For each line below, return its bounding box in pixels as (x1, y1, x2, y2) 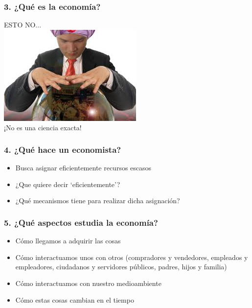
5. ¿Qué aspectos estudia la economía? (4, 216, 158, 228)
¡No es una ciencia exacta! (4, 122, 82, 133)
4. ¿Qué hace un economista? (4, 143, 121, 155)
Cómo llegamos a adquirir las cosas (15, 236, 121, 246)
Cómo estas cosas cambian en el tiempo (15, 294, 134, 305)
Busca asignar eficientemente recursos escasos (15, 163, 152, 173)
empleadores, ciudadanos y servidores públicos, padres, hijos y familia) (15, 261, 227, 272)
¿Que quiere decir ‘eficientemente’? (15, 179, 120, 189)
